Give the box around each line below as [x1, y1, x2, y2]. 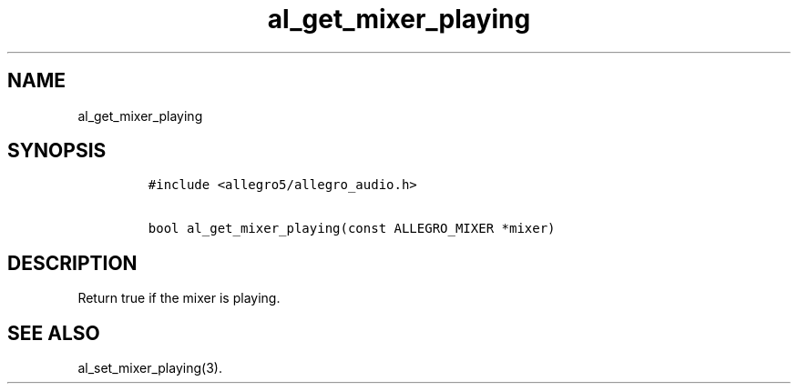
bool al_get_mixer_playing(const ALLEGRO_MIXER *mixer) [148, 221, 556, 236]
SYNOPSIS [7, 139, 107, 163]
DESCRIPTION [7, 251, 138, 275]
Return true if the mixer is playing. [77, 290, 281, 306]
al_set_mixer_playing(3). [77, 360, 222, 376]
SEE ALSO [7, 321, 100, 345]
